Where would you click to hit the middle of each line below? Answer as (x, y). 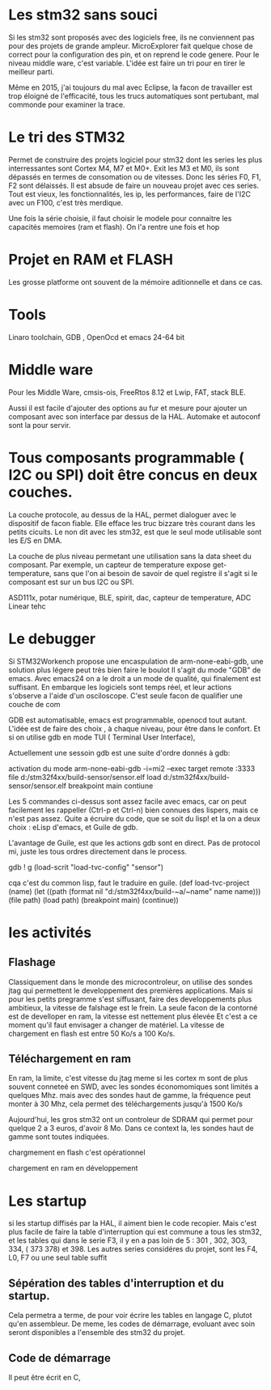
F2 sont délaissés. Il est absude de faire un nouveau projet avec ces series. (134, 185)
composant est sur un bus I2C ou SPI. (72, 582)
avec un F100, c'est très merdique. (66, 202)
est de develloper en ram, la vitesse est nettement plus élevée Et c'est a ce (133, 1016)
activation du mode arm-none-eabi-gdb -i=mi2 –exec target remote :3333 (132, 768)
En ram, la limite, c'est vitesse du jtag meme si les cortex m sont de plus (128, 1079)
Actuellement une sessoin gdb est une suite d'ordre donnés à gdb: (119, 752)
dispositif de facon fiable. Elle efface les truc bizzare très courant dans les (132, 523)
